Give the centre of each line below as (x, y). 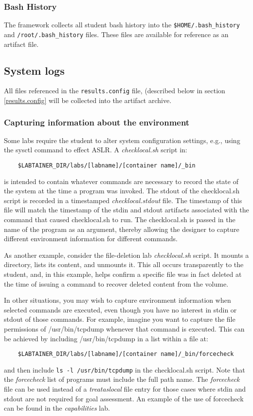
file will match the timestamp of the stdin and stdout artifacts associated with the (126, 210)
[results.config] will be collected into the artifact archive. (88, 100)
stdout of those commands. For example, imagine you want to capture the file (120, 319)
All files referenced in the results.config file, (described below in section (115, 91)
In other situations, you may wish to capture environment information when (117, 300)
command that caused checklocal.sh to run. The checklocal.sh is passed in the (120, 219)
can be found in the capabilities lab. (57, 408)
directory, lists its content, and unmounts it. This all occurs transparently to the (124, 264)
